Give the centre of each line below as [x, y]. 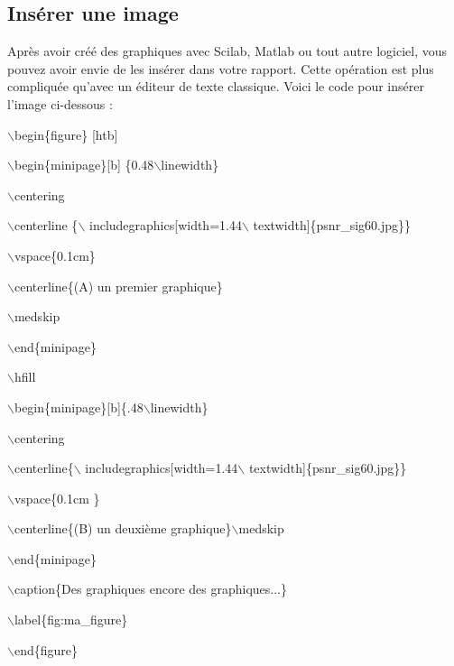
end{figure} [46, 649]
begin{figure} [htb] [66, 134]
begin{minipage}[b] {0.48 [84, 165]
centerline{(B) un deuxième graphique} [123, 528]
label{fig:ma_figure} [71, 620]
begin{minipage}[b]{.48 [79, 407]
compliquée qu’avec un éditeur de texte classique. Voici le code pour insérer [216, 86]
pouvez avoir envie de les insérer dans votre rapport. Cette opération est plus [221, 68]
